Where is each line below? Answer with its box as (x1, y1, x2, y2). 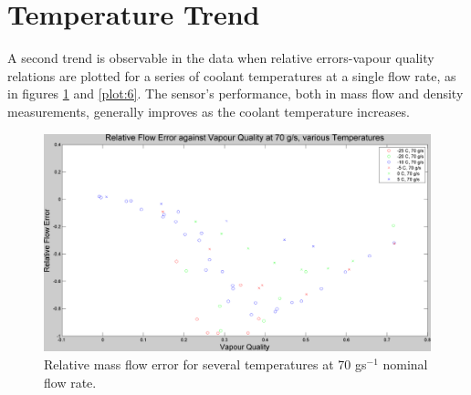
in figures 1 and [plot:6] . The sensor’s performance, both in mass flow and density (7, 84, 464, 103)
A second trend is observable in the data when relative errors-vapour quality (7, 48, 434, 68)
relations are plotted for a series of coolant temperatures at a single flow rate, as (7, 66, 456, 85)
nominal (382, 355, 428, 373)
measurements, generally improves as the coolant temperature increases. (7, 101, 410, 120)
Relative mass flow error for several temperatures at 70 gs (44, 355, 367, 373)
